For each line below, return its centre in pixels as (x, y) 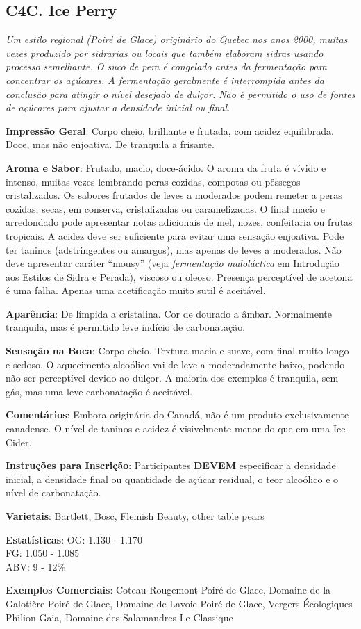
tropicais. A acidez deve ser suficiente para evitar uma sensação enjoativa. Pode (175, 235)
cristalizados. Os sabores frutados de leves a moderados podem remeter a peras (174, 195)
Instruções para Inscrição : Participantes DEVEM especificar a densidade (171, 465)
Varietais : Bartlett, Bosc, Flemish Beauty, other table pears (135, 516)
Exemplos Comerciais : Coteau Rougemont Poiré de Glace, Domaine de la (168, 590)
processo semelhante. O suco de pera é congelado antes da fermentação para (167, 66)
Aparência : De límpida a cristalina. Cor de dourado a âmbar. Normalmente (169, 313)
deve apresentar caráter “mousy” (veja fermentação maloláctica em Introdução (173, 263)
